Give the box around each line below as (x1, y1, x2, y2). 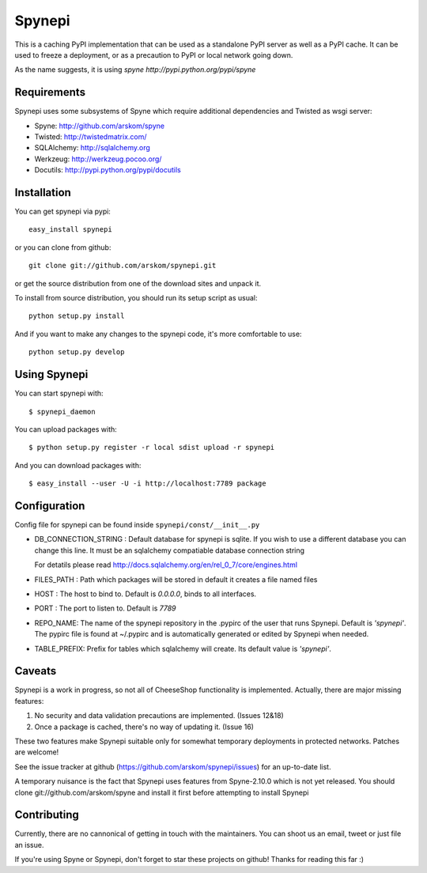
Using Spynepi (14, 368, 89, 381)
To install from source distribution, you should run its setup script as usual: (14, 293, 258, 303)
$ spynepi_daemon (28, 407, 96, 416)
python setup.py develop (28, 348, 125, 357)
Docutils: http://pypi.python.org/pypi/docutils (34, 165, 181, 175)
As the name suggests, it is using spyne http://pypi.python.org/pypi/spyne (14, 65, 256, 74)
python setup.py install (28, 312, 125, 320)
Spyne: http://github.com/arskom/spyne (34, 121, 165, 130)
